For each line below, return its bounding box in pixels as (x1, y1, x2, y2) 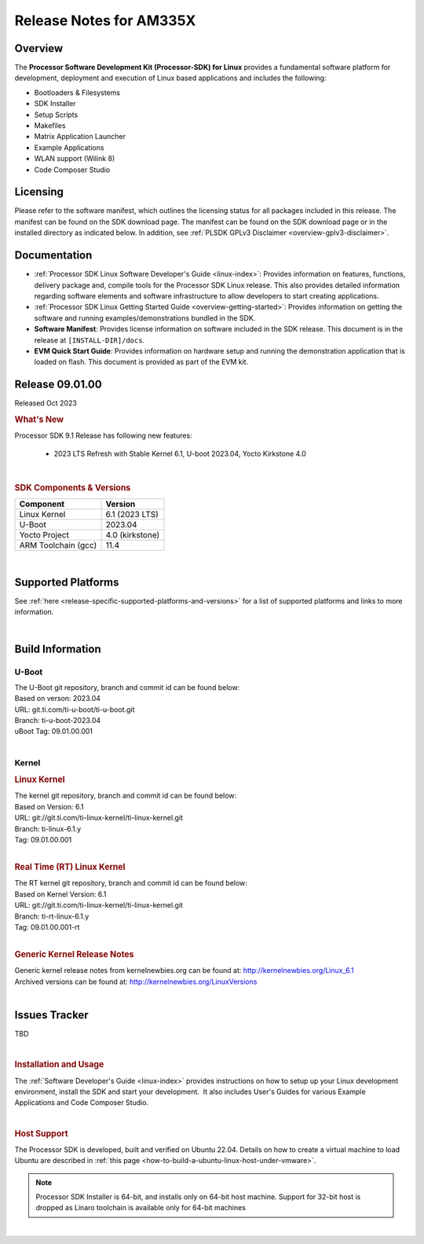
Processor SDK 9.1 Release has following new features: (14, 431, 192, 440)
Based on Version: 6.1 (14, 802, 84, 811)
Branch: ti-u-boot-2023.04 (14, 716, 101, 725)
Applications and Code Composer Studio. (14, 1098, 149, 1107)
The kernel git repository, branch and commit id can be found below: (14, 791, 237, 801)
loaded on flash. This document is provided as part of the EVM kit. (34, 358, 249, 367)
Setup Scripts (34, 110, 79, 119)
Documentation (14, 248, 93, 262)
